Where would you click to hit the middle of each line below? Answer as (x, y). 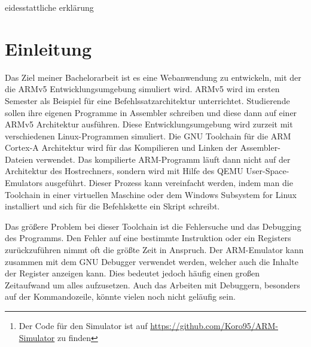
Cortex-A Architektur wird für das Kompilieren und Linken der (121, 147)
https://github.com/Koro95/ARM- (214, 325)
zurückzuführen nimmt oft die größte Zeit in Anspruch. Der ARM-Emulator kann (154, 250)
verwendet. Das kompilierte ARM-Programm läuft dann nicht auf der (163, 159)
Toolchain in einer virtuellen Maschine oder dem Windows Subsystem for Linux (151, 194)
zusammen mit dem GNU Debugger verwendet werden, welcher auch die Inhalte (152, 261)
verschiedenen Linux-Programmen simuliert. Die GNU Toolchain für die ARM (148, 136)
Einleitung (48, 48)
